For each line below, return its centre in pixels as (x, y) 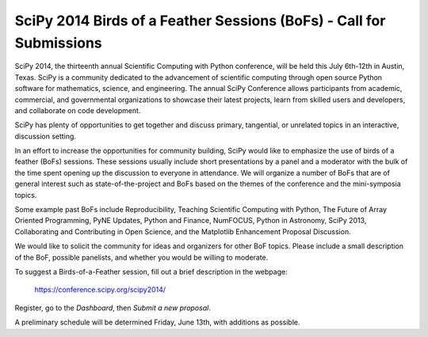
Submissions (58, 43)
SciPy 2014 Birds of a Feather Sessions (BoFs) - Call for (200, 21)
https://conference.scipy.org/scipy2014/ (100, 290)
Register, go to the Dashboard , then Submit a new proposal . (113, 308)
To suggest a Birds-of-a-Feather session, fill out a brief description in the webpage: (151, 271)
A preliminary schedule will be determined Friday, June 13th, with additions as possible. (157, 322)
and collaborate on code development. (78, 110)
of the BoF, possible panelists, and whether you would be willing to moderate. (141, 257)
